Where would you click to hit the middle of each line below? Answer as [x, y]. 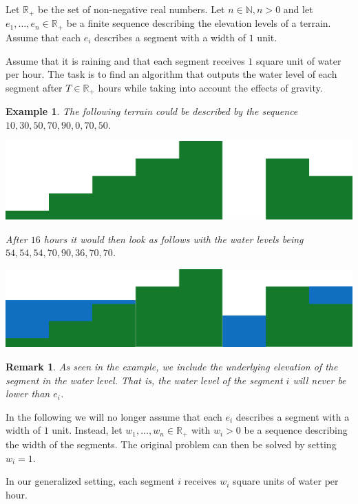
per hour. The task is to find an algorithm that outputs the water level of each [171, 74]
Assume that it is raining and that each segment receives [125, 60]
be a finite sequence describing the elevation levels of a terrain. [199, 23]
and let [298, 9]
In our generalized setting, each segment [90, 481]
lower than [28, 393]
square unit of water [299, 60]
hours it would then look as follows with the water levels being [173, 239]
